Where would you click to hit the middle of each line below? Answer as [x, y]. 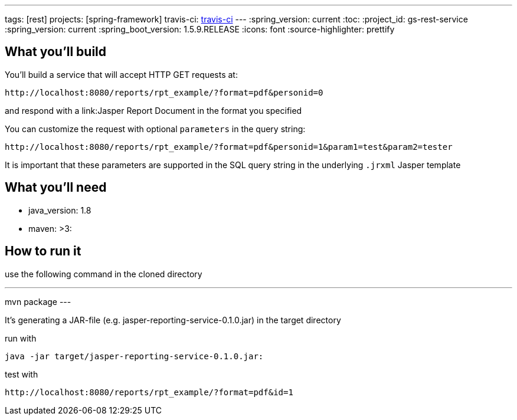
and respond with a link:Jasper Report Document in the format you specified [153, 110]
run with [21, 338]
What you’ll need [56, 188]
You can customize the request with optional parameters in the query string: [155, 129]
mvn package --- [38, 301]
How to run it [43, 251]
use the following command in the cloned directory [104, 274]
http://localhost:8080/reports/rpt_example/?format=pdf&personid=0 [164, 92]
